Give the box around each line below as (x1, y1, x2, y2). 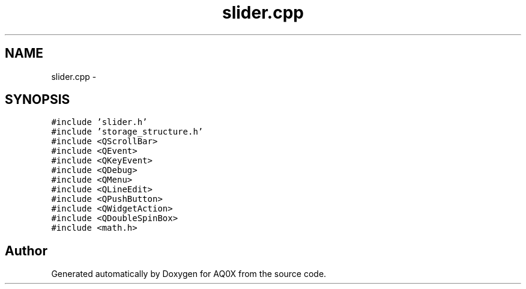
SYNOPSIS (5, 92, 70, 108)
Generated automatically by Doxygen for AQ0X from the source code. (51, 269, 327, 279)
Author (5, 243, 47, 258)
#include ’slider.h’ (51, 117, 148, 127)
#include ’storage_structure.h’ (51, 127, 204, 137)
